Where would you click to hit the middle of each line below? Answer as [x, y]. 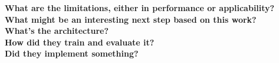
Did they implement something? [72, 53]
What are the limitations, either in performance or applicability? [140, 8]
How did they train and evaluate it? [80, 42]
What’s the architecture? [57, 31]
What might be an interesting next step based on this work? [131, 19]
